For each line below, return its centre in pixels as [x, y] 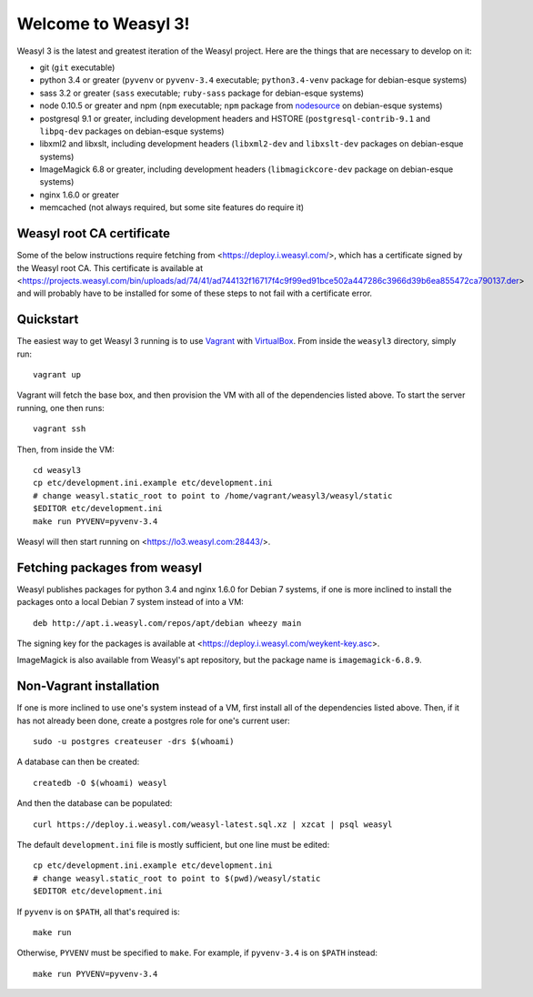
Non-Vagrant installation [88, 686]
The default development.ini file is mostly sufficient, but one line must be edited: [173, 845]
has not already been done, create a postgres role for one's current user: [153, 720]
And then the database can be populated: [95, 803]
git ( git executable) [77, 67]
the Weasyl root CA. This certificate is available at [110, 267]
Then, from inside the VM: [65, 449]
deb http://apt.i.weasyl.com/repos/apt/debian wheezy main [167, 623]
